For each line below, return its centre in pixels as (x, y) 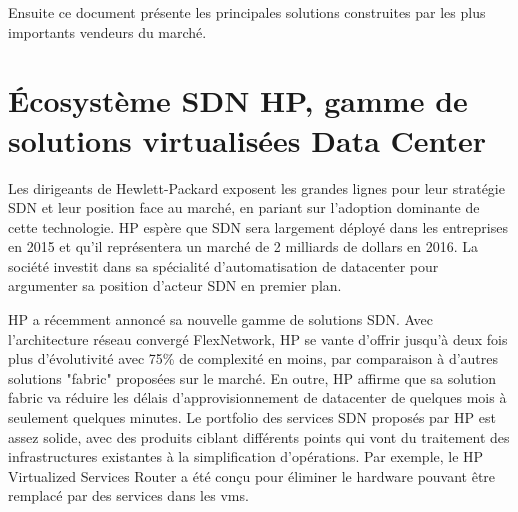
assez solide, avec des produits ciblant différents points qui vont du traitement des (259, 436)
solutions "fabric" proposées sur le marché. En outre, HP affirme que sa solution (252, 377)
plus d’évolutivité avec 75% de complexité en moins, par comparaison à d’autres (253, 358)
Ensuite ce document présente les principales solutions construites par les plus (247, 12)
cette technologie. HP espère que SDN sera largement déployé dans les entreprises (258, 226)
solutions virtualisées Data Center (247, 139)
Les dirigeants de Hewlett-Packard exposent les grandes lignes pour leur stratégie (256, 187)
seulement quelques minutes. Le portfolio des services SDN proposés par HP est (252, 417)
